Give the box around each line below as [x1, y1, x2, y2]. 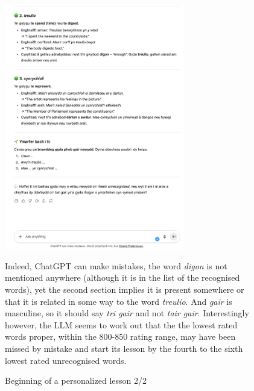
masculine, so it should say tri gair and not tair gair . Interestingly [5, 307, 249, 319]
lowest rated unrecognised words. [5, 354, 127, 366]
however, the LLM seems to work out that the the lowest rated [5, 318, 238, 331]
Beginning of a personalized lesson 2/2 [5, 374, 147, 387]
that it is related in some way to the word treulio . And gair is [5, 295, 232, 307]
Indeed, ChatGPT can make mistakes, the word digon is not [5, 259, 227, 272]
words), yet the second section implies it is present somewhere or [5, 283, 244, 295]
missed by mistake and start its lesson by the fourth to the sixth [5, 342, 243, 354]
